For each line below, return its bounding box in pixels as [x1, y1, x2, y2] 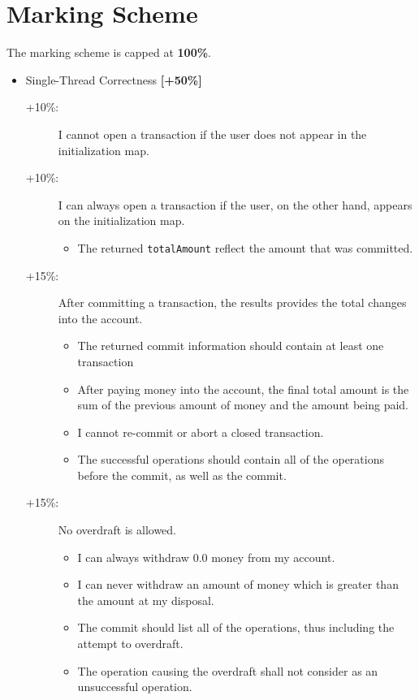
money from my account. [211, 548, 335, 565]
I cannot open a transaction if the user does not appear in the [58, 125, 367, 142]
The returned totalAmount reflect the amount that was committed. [77, 239, 413, 256]
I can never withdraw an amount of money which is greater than [77, 576, 399, 593]
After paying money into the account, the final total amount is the [77, 380, 409, 397]
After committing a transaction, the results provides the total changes [58, 294, 407, 311]
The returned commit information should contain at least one [77, 337, 384, 354]
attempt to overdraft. [77, 635, 184, 652]
